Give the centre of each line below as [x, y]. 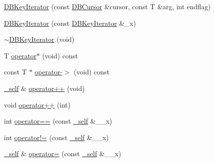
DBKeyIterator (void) [42, 39]
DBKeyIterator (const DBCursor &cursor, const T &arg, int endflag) [107, 6]
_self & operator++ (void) [44, 88]
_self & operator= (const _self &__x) [63, 153]
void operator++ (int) [37, 104]
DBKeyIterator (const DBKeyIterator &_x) [70, 23]
